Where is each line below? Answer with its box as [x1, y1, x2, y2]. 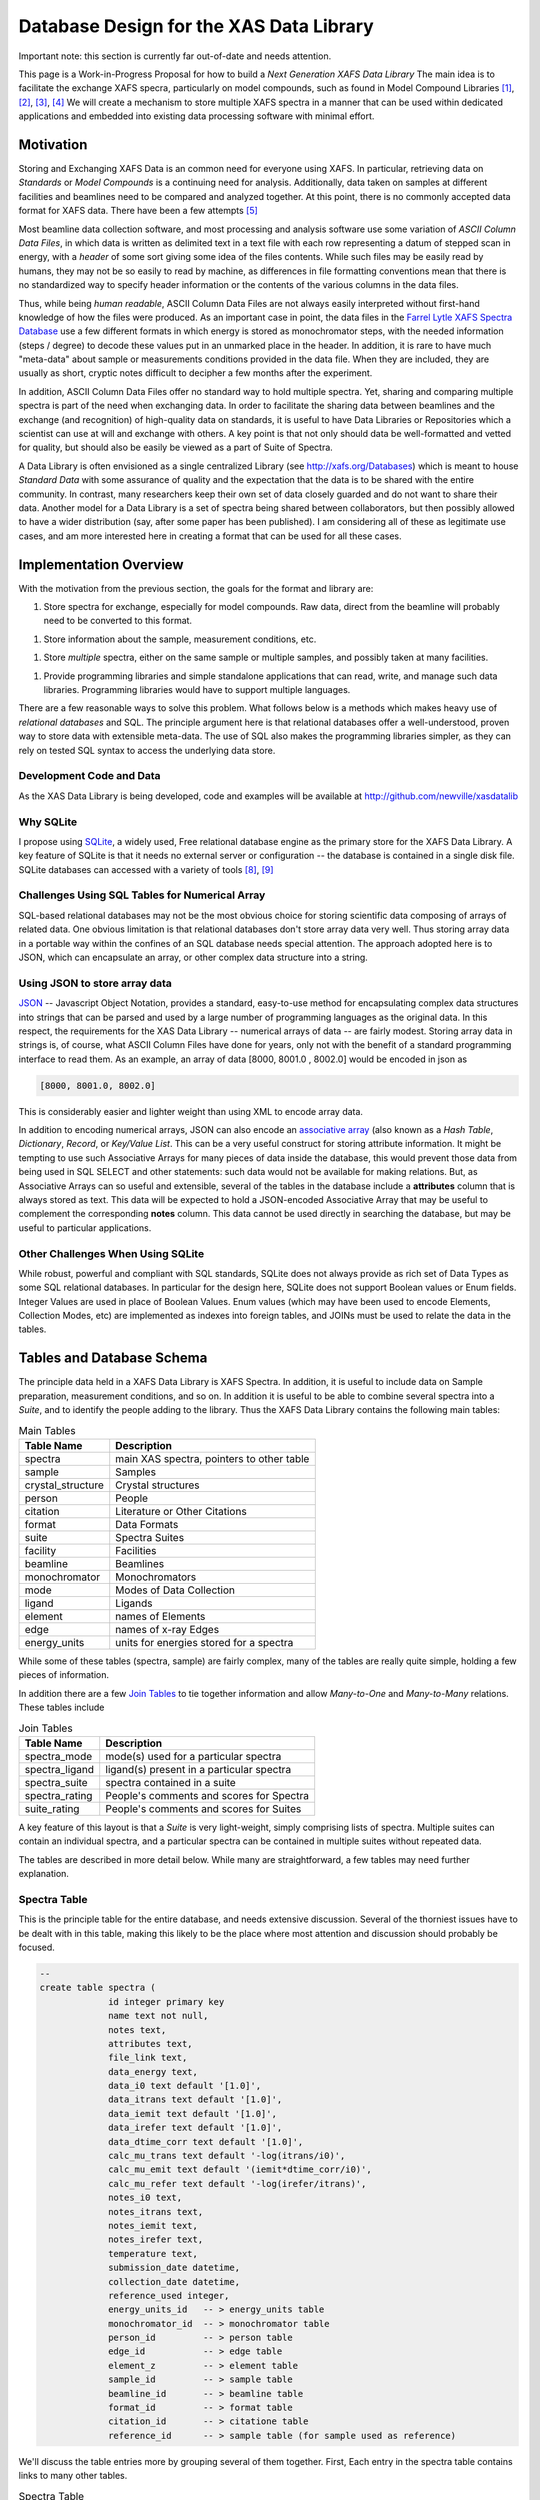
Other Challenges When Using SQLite [18, 1246, 205, 1260]
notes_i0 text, [108, 2192, 183, 2204]
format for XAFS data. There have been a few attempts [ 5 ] [18, 205, 259, 217]
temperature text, [108, 2248, 199, 2259]
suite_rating [24, 1801, 80, 1815]
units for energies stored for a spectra [115, 1635, 294, 1649]
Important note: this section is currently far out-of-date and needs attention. [18, 50, 332, 62]
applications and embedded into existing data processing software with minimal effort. [18, 110, 375, 122]
